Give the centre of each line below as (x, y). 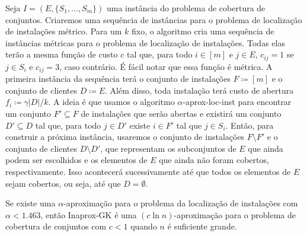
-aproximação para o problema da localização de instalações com (181, 203)
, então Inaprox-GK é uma (89, 214)
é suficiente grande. (202, 226)
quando (144, 226)
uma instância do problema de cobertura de (186, 8)
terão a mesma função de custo (62, 54)
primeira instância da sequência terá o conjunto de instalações (118, 79)
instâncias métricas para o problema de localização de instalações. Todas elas (145, 42)
